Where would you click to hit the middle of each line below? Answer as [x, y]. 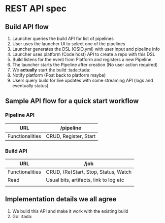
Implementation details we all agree [61, 199]
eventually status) [30, 86]
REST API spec [36, 9]
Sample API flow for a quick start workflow [72, 101]
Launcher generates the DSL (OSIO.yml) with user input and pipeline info [86, 49]
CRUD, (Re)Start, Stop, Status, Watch [89, 172]
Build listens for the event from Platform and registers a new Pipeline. [82, 59]
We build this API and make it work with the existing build [70, 211]
